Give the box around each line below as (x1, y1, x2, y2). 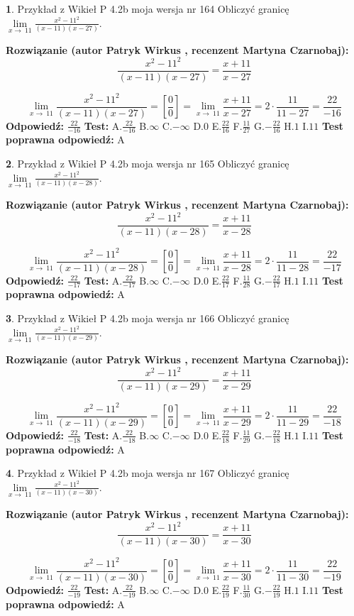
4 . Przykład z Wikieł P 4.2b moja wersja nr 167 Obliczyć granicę (6, 466, 289, 480)
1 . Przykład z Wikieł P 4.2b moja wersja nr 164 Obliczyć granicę (6, 1, 289, 16)
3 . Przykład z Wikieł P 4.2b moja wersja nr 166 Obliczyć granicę (6, 311, 289, 326)
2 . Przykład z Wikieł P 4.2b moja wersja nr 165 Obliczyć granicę (6, 156, 289, 171)
